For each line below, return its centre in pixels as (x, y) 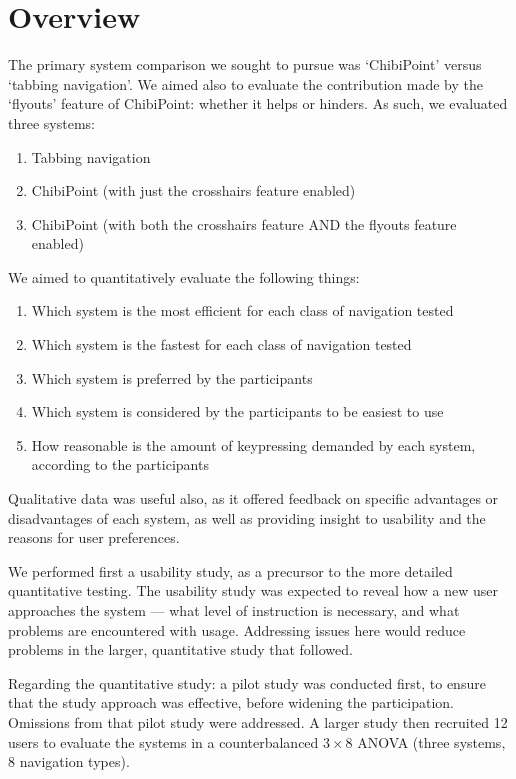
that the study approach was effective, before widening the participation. (231, 702)
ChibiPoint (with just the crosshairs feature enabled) (193, 190)
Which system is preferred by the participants (172, 377)
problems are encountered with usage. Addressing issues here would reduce (237, 629)
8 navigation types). (69, 761)
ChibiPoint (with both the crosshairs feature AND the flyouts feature (244, 223)
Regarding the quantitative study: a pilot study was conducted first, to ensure (247, 682)
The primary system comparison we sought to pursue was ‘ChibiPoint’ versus (245, 64)
